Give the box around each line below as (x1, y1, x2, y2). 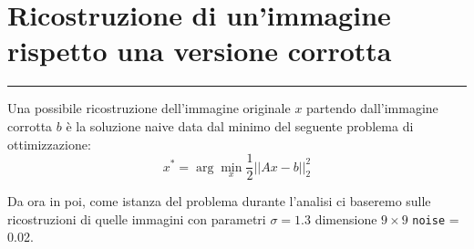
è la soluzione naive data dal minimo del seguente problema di (66, 116, 414, 135)
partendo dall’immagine (306, 99, 438, 118)
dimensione (314, 209, 377, 228)
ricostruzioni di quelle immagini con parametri (7, 209, 266, 228)
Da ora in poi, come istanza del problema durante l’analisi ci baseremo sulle (7, 192, 431, 211)
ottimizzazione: (7, 134, 91, 153)
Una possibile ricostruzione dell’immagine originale (7, 99, 291, 118)
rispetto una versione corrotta (7, 32, 392, 69)
